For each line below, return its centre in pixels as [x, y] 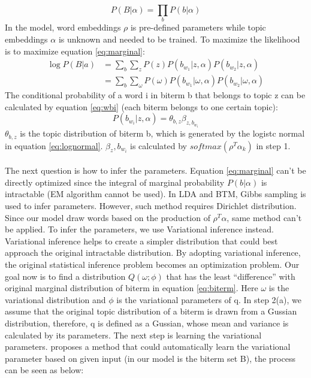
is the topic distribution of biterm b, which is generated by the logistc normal [162, 133]
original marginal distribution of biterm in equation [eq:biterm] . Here [132, 288]
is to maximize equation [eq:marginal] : [75, 51]
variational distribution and [55, 299]
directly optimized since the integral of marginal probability [115, 182]
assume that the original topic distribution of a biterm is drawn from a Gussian [151, 311]
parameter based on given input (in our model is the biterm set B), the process [150, 358]
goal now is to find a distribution [65, 276]
